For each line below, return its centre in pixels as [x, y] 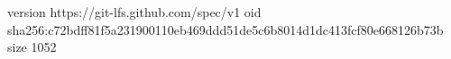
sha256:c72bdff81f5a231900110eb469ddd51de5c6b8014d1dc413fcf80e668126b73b [225, 29]
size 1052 [32, 47]
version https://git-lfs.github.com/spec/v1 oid [134, 12]
